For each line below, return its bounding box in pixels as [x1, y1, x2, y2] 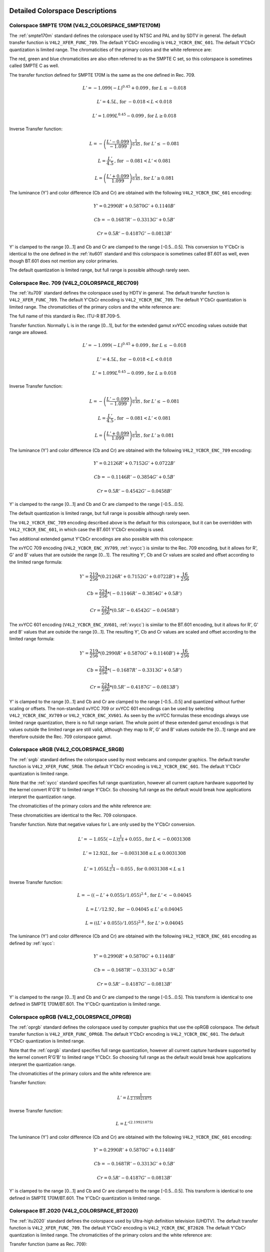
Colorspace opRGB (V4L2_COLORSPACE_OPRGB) [9, 1014, 132, 1021]
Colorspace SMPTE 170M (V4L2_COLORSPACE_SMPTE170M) [9, 22, 161, 29]
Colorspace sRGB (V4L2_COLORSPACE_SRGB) [9, 746, 124, 753]
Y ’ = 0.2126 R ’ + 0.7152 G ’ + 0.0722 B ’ [93, 460, 175, 466]
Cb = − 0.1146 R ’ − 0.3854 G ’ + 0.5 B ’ [93, 474, 175, 480]
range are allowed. [9, 330, 47, 335]
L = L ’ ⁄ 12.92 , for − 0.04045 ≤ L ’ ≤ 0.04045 [85, 906, 183, 912]
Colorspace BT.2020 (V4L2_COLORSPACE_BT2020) [9, 1207, 138, 1214]
